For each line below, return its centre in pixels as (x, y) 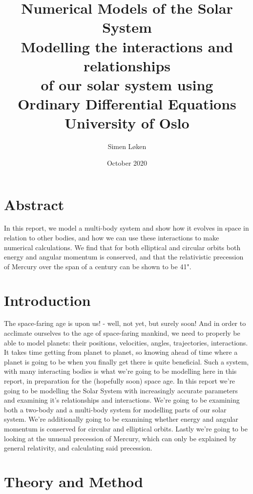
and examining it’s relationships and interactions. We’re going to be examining (122, 400)
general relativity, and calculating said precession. (78, 448)
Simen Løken (127, 146)
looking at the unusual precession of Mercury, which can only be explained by (120, 438)
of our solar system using (127, 84)
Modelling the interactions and (127, 46)
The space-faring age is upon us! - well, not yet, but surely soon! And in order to (125, 323)
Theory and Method (74, 481)
